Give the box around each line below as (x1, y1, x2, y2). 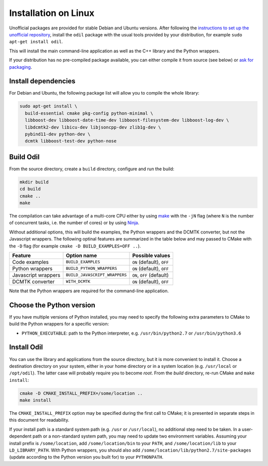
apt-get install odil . (9, 39, 63, 45)
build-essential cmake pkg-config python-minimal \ (25, 110, 153, 116)
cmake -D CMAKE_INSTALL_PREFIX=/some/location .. (19, 390, 143, 396)
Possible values (132, 252, 171, 259)
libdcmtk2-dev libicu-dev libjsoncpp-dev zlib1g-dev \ (25, 124, 161, 130)
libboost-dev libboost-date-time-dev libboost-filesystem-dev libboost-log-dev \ (25, 117, 229, 123)
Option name (66, 252, 97, 259)
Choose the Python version (9, 301, 95, 309)
